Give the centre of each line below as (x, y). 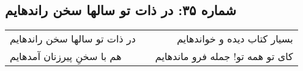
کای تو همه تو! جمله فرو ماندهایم (224, 56)
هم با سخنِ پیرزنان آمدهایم (66, 56)
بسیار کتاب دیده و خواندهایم (235, 39)
